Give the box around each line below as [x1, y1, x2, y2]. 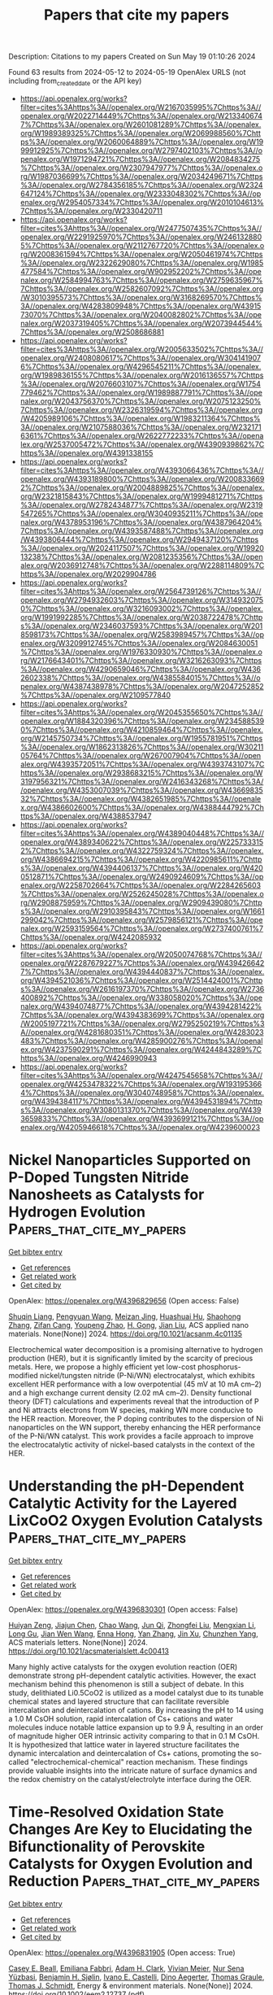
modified [8, 1370, 38, 1380]
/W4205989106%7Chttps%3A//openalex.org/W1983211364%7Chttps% [19, 413, 261, 423]
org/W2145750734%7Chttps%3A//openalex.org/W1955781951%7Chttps [19, 733, 263, 743]
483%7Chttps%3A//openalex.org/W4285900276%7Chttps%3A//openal [19, 1036, 263, 1046]
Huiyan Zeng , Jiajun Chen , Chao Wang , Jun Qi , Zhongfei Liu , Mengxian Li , [8, 1620, 257, 1630]
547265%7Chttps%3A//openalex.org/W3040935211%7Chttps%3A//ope [19, 509, 264, 518]
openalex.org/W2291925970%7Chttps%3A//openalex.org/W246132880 [19, 232, 262, 242]
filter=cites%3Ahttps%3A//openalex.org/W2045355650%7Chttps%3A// [19, 707, 263, 717]
